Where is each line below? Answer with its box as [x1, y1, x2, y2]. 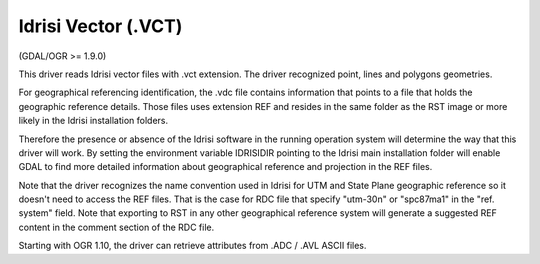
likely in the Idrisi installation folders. [18, 115, 169, 127]
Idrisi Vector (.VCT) [18, 15, 183, 37]
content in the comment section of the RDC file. [18, 221, 215, 233]
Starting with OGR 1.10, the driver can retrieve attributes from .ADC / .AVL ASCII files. [18, 240, 367, 252]
